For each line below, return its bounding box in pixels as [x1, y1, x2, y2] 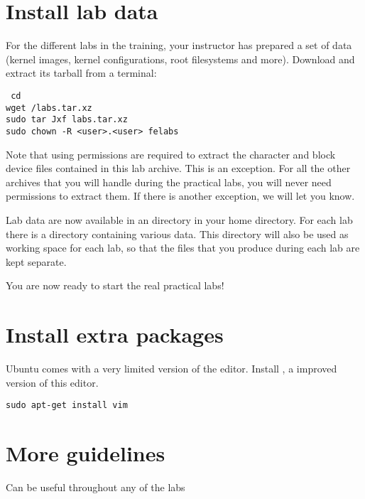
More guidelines [6, 439, 165, 468]
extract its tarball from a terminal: [6, 65, 157, 80]
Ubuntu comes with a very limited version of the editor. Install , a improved [6, 361, 337, 375]
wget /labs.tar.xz [6, 102, 92, 113]
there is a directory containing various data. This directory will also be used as [6, 226, 349, 241]
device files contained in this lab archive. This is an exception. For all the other [6, 161, 351, 176]
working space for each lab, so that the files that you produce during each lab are [6, 240, 360, 255]
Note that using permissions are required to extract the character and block [6, 146, 336, 161]
